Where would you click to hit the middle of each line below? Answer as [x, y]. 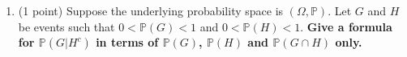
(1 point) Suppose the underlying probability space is [151, 10]
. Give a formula [346, 26]
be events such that [66, 26]
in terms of [127, 42]
